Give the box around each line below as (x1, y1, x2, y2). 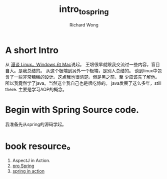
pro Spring (12, 163, 34, 169)
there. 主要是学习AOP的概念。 (5, 86, 67, 93)
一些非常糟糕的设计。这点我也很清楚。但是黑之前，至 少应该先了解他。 (13, 74, 160, 80)
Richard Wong (69, 21, 99, 28)
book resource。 (5, 141, 76, 152)
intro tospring (59, 3, 109, 16)
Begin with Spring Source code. (5, 104, 139, 116)
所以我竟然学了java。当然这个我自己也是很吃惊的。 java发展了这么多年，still (5, 80, 161, 86)
